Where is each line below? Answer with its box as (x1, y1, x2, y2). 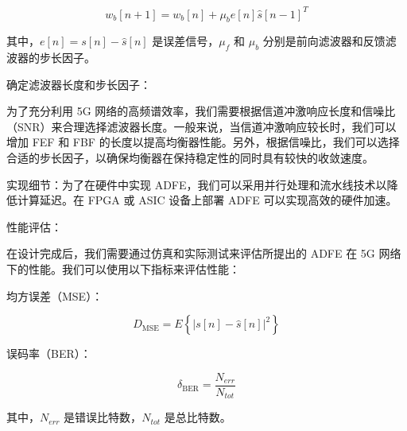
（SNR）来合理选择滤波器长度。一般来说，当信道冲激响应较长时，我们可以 (6, 118, 397, 134)
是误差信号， (152, 33, 219, 49)
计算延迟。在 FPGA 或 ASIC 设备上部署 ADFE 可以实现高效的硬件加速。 (17, 192, 397, 208)
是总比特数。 (164, 409, 231, 425)
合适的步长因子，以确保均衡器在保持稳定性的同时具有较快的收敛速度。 (6, 149, 374, 166)
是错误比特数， (64, 409, 142, 425)
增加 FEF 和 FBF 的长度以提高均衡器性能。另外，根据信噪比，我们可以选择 (6, 134, 400, 150)
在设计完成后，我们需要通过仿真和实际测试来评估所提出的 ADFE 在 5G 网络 (6, 245, 401, 262)
